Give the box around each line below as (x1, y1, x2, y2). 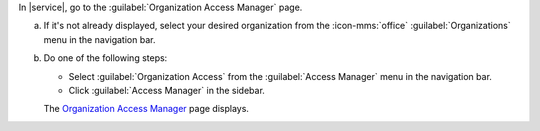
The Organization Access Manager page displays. (43, 103, 250, 115)
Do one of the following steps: (43, 52, 168, 64)
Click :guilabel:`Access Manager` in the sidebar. (68, 84, 265, 96)
